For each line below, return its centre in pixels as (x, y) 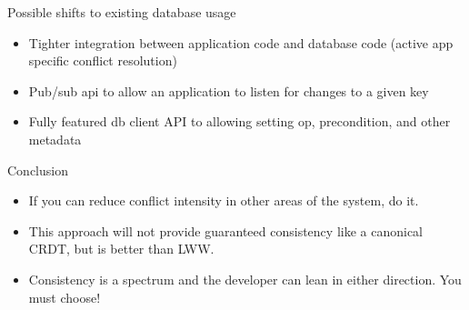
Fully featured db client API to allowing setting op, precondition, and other (239, 121)
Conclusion (38, 170)
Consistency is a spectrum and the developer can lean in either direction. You (245, 279)
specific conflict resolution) (103, 60)
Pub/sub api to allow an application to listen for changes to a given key (229, 90)
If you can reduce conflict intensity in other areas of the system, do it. (224, 200)
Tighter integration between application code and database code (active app (241, 42)
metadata (55, 139)
